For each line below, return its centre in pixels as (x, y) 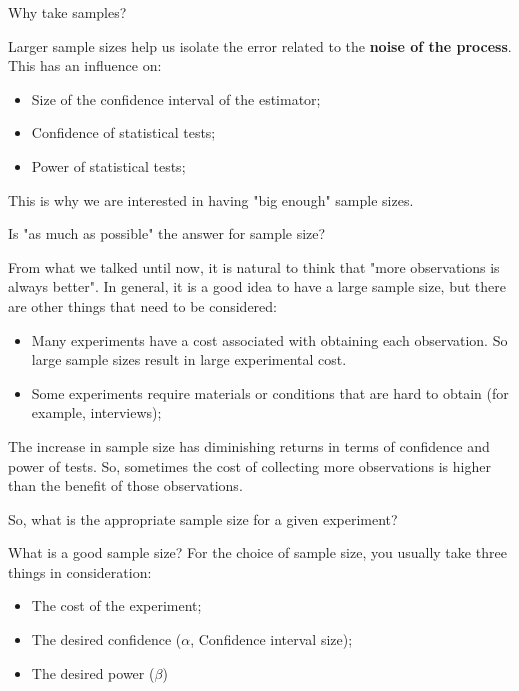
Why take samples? (67, 12)
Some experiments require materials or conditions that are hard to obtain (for (270, 392)
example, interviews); (96, 412)
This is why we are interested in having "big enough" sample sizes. (211, 199)
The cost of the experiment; (116, 605)
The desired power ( (93, 672)
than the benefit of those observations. (125, 485)
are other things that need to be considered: (142, 305)
